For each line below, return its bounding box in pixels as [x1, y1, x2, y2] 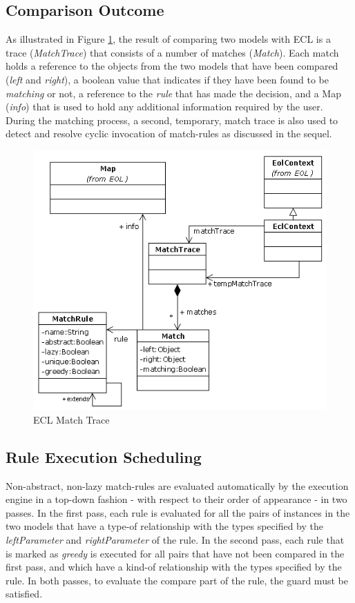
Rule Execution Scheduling [6, 446, 202, 467]
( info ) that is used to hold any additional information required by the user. [6, 99, 323, 114]
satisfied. [6, 586, 43, 601]
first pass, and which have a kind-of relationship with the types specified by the [6, 560, 342, 574]
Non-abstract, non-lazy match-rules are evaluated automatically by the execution [6, 478, 349, 493]
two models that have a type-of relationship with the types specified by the [6, 519, 323, 533]
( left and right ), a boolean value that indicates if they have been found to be [6, 72, 329, 86]
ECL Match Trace [33, 412, 110, 426]
